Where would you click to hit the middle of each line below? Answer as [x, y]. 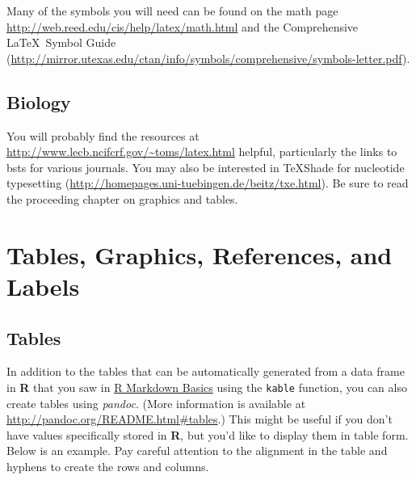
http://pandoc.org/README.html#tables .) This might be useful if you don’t [200, 419]
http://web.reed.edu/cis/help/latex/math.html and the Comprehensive [183, 26]
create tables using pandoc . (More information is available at [156, 403]
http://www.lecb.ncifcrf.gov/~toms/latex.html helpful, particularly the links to [202, 152]
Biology [39, 101]
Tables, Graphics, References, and [200, 254]
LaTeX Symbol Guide [61, 42]
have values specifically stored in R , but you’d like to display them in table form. [208, 434]
